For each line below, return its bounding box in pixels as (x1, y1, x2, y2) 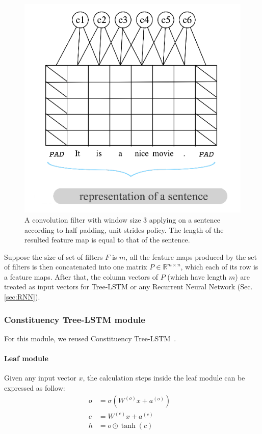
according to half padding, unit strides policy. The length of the (24, 224, 224, 235)
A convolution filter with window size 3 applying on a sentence (24, 214, 221, 225)
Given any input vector (4, 372, 76, 383)
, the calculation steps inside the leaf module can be (83, 372, 245, 383)
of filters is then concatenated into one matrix (4, 261, 147, 272)
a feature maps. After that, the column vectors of (4, 271, 159, 282)
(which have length (167, 271, 227, 282)
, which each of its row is (180, 261, 258, 272)
